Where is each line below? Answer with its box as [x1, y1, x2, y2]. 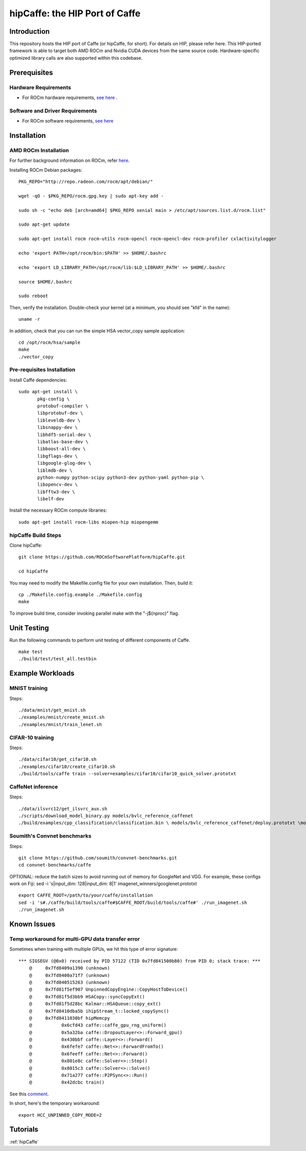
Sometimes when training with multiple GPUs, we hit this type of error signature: [9, 946, 178, 952]
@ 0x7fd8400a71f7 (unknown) [29, 972, 110, 978]
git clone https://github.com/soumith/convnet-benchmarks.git [18, 855, 177, 860]
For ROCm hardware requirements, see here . [22, 94, 118, 101]
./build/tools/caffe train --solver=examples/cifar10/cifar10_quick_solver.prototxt [18, 771, 237, 777]
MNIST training [9, 685, 48, 692]
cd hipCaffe [18, 568, 48, 574]
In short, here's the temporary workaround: [9, 1100, 100, 1107]
